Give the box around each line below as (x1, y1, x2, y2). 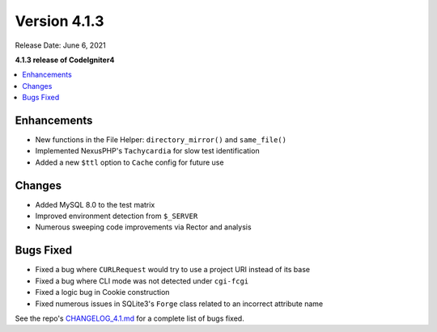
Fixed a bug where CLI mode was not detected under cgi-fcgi (35, 275, 249, 286)
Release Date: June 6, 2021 (15, 40, 106, 50)
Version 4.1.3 (15, 12, 104, 30)
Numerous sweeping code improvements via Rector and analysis (35, 222, 252, 232)
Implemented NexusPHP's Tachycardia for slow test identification (35, 146, 260, 156)
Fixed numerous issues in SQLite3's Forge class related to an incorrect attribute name (35, 299, 324, 309)
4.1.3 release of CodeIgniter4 (15, 55, 115, 65)
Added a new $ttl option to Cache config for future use (35, 158, 224, 167)
